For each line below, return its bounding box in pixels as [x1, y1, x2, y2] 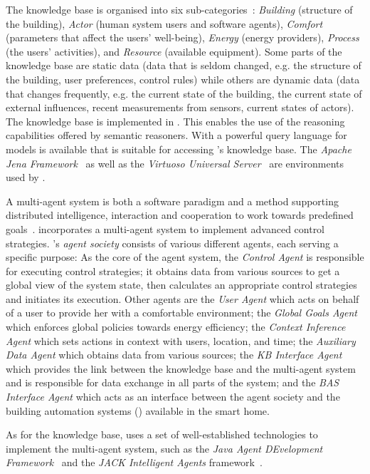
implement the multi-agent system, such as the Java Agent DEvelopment [6, 440, 323, 455]
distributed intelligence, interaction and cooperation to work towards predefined [6, 207, 354, 222]
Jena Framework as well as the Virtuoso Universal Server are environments [6, 155, 344, 170]
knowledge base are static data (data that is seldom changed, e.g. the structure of [6, 58, 361, 73]
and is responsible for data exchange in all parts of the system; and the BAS [6, 375, 339, 390]
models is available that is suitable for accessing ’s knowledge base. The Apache [6, 141, 351, 156]
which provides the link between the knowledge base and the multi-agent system [6, 361, 356, 376]
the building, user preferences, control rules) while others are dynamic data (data [6, 71, 360, 86]
